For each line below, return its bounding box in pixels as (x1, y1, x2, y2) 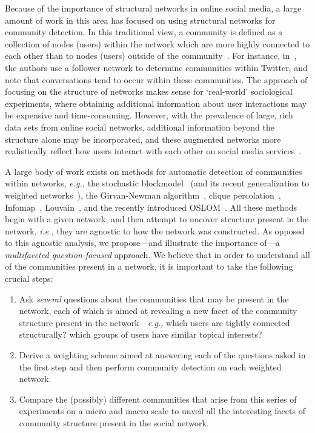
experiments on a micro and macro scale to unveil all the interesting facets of (19, 404, 305, 417)
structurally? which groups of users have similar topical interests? (19, 328, 262, 341)
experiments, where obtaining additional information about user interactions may (5, 97, 307, 109)
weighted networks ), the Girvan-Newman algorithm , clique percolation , (5, 188, 281, 201)
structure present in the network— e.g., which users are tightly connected (19, 316, 290, 329)
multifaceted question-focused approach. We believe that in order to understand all (5, 248, 310, 261)
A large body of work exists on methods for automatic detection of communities (5, 165, 302, 177)
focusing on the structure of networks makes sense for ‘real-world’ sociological (5, 85, 293, 98)
